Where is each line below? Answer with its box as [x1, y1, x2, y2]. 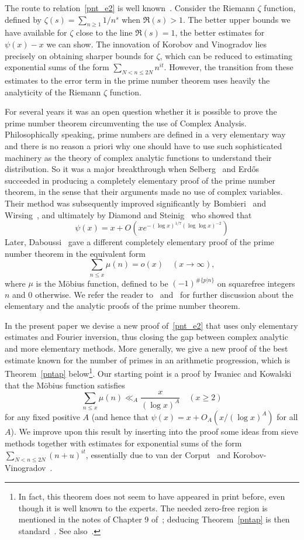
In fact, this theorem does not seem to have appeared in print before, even [18, 490, 285, 502]
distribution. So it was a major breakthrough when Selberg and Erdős [5, 163, 260, 175]
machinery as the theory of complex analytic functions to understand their [5, 151, 272, 163]
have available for [5, 26, 67, 39]
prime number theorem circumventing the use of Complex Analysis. [5, 116, 247, 129]
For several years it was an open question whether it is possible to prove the [5, 105, 277, 118]
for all [277, 410, 298, 422]
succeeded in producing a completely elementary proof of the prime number [5, 174, 276, 186]
